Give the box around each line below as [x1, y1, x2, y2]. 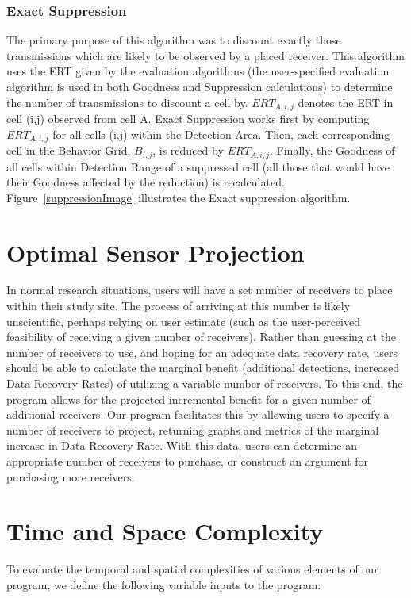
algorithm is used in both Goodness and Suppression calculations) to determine [6, 79, 393, 94]
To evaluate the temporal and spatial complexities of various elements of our [6, 561, 378, 577]
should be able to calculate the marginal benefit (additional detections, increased [6, 359, 399, 376]
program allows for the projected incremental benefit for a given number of [6, 390, 371, 407]
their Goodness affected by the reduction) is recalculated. [6, 174, 285, 190]
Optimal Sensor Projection [6, 236, 305, 268]
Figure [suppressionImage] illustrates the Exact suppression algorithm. [6, 189, 351, 205]
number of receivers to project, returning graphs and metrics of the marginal [6, 421, 379, 438]
